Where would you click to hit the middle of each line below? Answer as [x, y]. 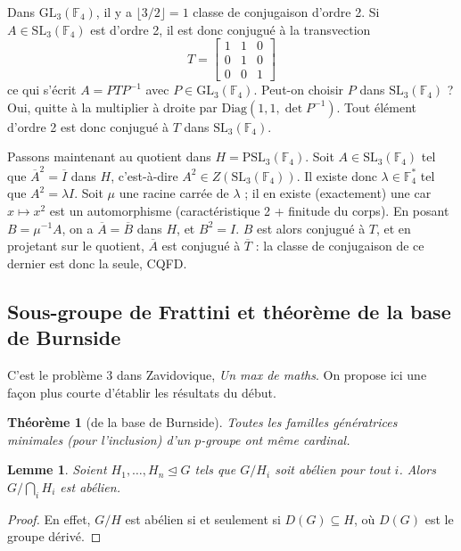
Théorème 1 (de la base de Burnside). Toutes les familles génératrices [202, 422]
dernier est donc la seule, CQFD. [97, 263]
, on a [78, 228]
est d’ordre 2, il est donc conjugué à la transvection [230, 29]
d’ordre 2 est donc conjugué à [88, 126]
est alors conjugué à [311, 228]
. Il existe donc [337, 175]
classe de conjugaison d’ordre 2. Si [286, 12]
